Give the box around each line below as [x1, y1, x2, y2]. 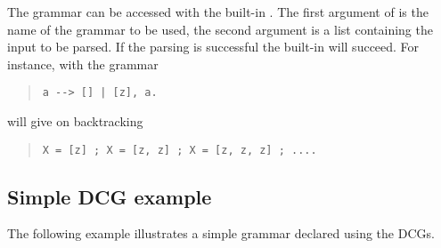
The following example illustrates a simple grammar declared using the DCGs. [7, 224, 435, 243]
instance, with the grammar [7, 54, 159, 73]
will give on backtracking [7, 112, 143, 131]
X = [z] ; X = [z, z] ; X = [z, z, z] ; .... [42, 143, 317, 156]
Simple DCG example [7, 182, 212, 210]
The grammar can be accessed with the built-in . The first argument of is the [7, 3, 429, 20]
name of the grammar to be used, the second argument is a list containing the [7, 20, 433, 38]
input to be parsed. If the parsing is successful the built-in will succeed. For [7, 37, 420, 56]
